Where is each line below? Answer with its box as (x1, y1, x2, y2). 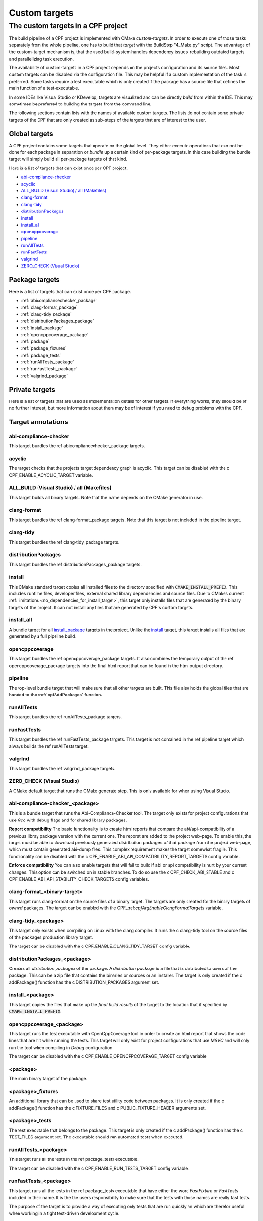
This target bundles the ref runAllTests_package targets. (9, 714, 122, 720)
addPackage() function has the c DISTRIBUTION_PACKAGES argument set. (9, 979, 159, 985)
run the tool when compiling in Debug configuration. (9, 1044, 114, 1050)
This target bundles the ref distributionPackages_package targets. (9, 562, 142, 568)
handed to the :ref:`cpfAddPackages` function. (9, 692, 102, 698)
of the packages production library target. (9, 934, 93, 940)
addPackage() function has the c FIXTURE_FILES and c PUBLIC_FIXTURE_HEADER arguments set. (9, 1105, 206, 1111)
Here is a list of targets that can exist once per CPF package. (9, 289, 131, 295)
